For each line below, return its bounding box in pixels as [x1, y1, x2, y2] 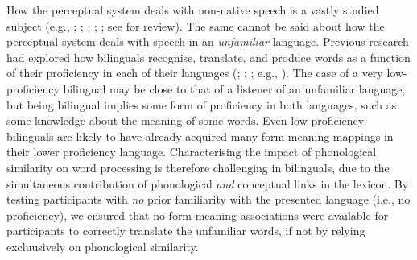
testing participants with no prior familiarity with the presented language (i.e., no [6, 191, 411, 208]
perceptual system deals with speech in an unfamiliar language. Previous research [6, 33, 409, 50]
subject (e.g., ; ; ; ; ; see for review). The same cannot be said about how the [6, 17, 385, 34]
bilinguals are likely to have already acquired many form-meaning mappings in [6, 127, 394, 144]
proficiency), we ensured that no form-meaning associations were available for [6, 206, 389, 223]
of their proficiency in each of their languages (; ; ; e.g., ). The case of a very [6, 64, 383, 81]
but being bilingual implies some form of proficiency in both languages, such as [6, 96, 397, 113]
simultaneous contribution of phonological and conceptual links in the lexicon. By [6, 175, 409, 192]
